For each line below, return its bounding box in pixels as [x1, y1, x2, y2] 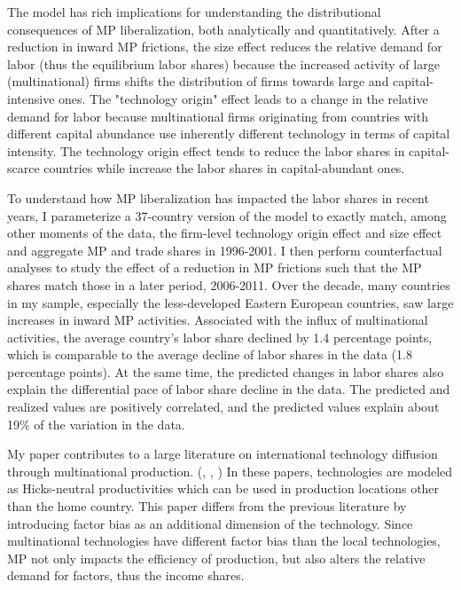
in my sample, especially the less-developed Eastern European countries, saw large [7, 293, 454, 311]
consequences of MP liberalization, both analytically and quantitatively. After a [7, 20, 440, 38]
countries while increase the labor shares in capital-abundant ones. [43, 159, 405, 177]
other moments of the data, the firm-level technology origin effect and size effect [7, 224, 442, 242]
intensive [7, 89, 55, 107]
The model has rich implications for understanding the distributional [7, 3, 381, 20]
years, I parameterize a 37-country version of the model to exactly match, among [7, 206, 447, 224]
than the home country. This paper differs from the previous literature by [7, 497, 407, 515]
